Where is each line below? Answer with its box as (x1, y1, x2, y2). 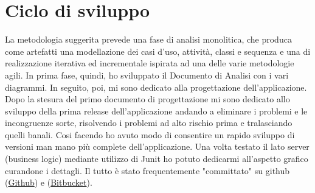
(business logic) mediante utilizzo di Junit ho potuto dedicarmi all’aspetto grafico (5, 152, 308, 165)
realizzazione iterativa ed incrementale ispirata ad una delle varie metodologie (5, 57, 294, 69)
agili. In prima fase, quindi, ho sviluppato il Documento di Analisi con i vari (5, 68, 289, 81)
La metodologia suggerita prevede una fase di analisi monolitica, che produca (5, 33, 292, 46)
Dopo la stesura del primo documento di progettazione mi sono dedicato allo (5, 93, 290, 105)
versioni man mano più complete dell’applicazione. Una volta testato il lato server (5, 140, 310, 153)
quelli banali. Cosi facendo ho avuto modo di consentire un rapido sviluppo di (5, 128, 295, 141)
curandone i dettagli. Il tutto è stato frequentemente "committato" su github (5, 164, 290, 177)
